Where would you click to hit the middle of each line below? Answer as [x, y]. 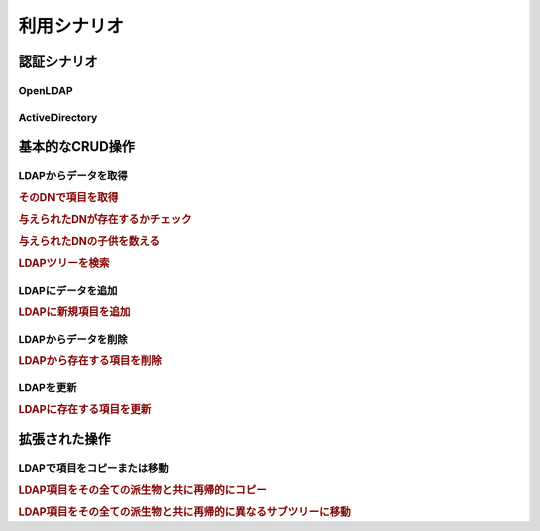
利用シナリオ [71, 26]
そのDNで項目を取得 [68, 197]
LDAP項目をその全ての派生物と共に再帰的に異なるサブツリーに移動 [184, 512]
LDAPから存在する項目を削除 [90, 361]
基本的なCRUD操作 [76, 146]
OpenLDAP [46, 90]
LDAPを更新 [47, 388]
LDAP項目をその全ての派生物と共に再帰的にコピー [142, 490]
